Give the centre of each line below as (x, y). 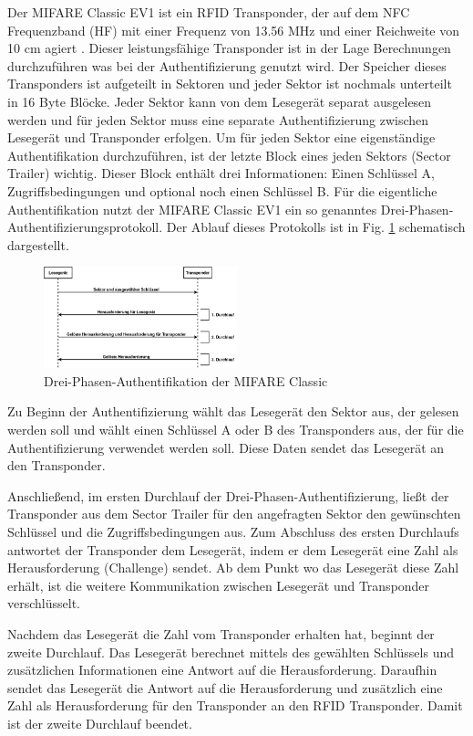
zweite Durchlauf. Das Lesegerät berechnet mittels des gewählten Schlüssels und (231, 652)
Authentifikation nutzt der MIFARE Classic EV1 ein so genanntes (192, 209)
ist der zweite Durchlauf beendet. (100, 723)
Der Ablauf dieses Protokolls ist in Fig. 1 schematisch (316, 227)
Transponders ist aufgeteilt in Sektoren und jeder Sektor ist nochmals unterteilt (230, 84)
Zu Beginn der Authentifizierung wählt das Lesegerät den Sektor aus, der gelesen (233, 411)
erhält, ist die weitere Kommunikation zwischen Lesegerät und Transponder (219, 585)
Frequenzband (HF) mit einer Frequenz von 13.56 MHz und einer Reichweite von (233, 30)
